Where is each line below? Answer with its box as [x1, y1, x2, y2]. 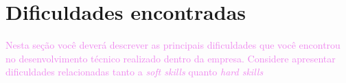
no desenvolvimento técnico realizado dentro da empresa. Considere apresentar [5, 51, 336, 65]
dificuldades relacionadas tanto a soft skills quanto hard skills [5, 64, 264, 79]
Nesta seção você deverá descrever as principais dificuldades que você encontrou [5, 38, 341, 52]
